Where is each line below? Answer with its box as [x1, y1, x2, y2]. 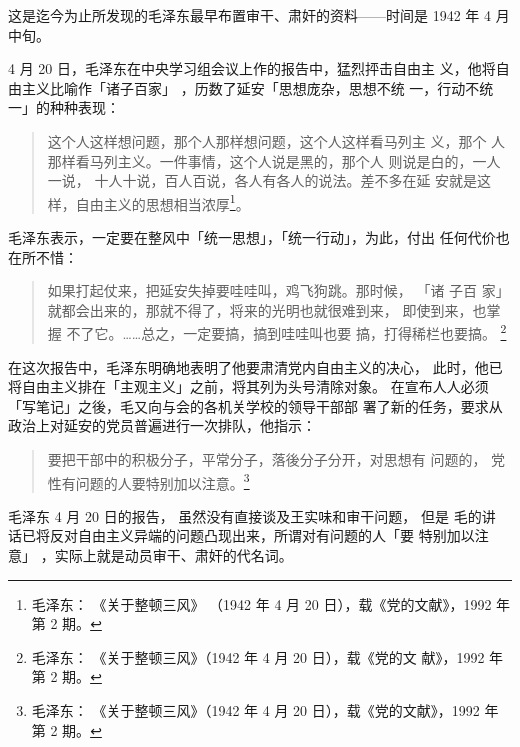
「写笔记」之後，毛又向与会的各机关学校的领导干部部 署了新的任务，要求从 [8, 395, 503, 416]
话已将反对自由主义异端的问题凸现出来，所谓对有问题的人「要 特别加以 [8, 525, 475, 546]
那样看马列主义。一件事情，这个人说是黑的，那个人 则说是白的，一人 [47, 150, 501, 171]
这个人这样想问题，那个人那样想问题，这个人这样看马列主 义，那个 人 [47, 130, 506, 151]
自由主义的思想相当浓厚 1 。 [75, 190, 250, 214]
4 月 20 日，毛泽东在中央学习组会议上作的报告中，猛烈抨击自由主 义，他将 [8, 58, 496, 79]
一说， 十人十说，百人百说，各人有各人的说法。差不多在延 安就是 [47, 170, 478, 191]
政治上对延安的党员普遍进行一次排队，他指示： [8, 415, 316, 436]
